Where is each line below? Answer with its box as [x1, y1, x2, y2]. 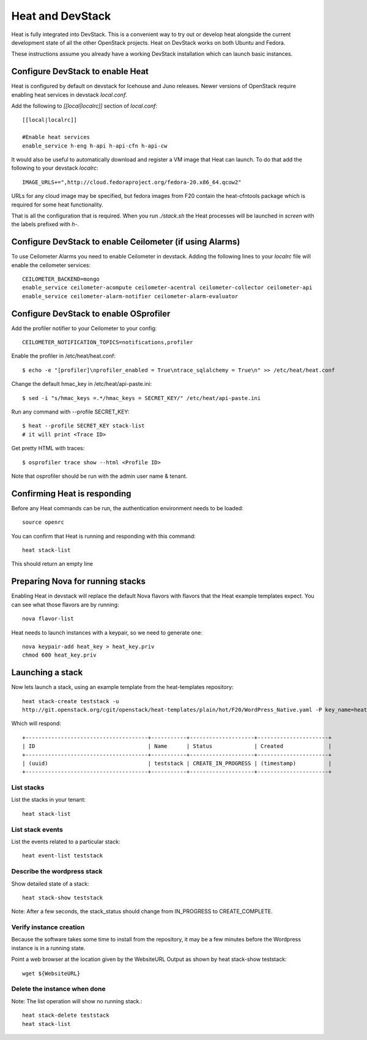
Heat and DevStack [11, 9, 111, 23]
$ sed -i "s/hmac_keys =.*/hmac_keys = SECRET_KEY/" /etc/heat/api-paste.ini [22, 394, 261, 401]
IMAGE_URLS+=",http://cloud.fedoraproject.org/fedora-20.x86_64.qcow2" [22, 178, 242, 186]
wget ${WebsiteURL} [22, 970, 81, 977]
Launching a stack [11, 668, 83, 678]
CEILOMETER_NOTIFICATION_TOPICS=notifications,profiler [22, 339, 193, 346]
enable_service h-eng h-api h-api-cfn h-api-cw [22, 142, 168, 149]
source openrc [22, 519, 64, 526]
